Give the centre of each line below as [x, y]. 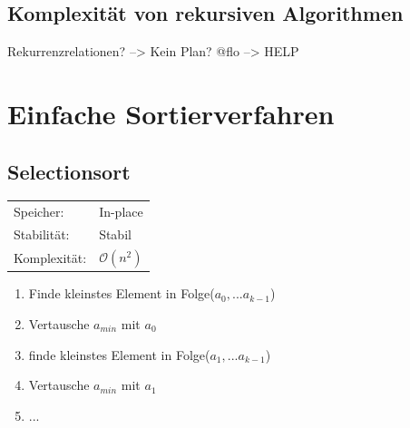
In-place [121, 212]
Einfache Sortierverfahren [171, 113]
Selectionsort [69, 171]
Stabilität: [42, 233]
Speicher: [39, 212]
